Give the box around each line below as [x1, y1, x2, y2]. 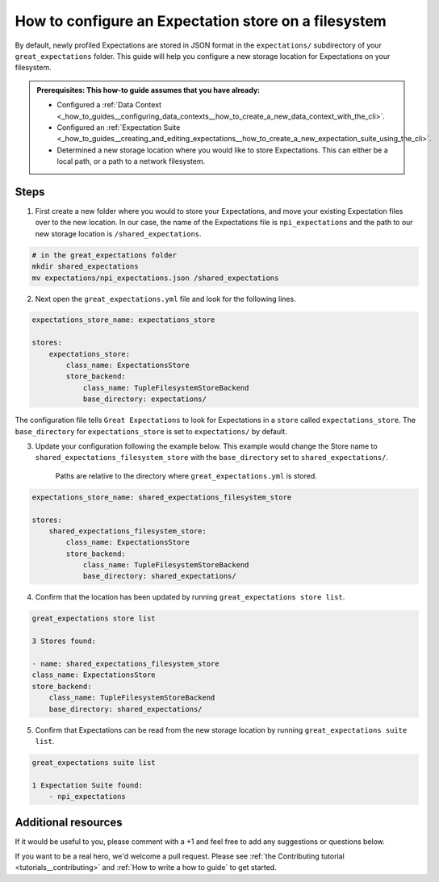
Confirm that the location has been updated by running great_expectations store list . [35, 592, 345, 602]
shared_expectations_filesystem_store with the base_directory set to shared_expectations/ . [35, 453, 389, 462]
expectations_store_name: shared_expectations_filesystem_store [31, 492, 292, 502]
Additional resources [15, 815, 123, 829]
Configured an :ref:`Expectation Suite [56, 122, 181, 132]
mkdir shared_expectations [31, 262, 139, 271]
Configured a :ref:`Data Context [56, 100, 161, 110]
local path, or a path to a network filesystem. [56, 157, 206, 166]
